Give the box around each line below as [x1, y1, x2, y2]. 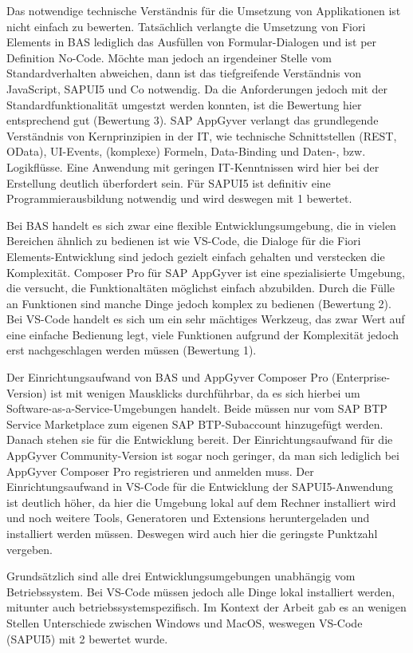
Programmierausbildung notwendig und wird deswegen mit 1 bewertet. [6, 190, 352, 207]
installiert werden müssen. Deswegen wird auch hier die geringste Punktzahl [6, 525, 378, 541]
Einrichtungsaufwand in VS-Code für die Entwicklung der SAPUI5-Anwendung [6, 478, 394, 495]
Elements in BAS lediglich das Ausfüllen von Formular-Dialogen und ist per [6, 34, 377, 50]
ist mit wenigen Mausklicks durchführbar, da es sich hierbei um [50, 384, 360, 401]
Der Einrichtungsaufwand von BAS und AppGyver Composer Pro [6, 369, 328, 386]
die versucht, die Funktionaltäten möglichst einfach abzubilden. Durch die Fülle [6, 279, 395, 296]
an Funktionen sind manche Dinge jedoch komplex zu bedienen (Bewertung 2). [6, 295, 391, 311]
